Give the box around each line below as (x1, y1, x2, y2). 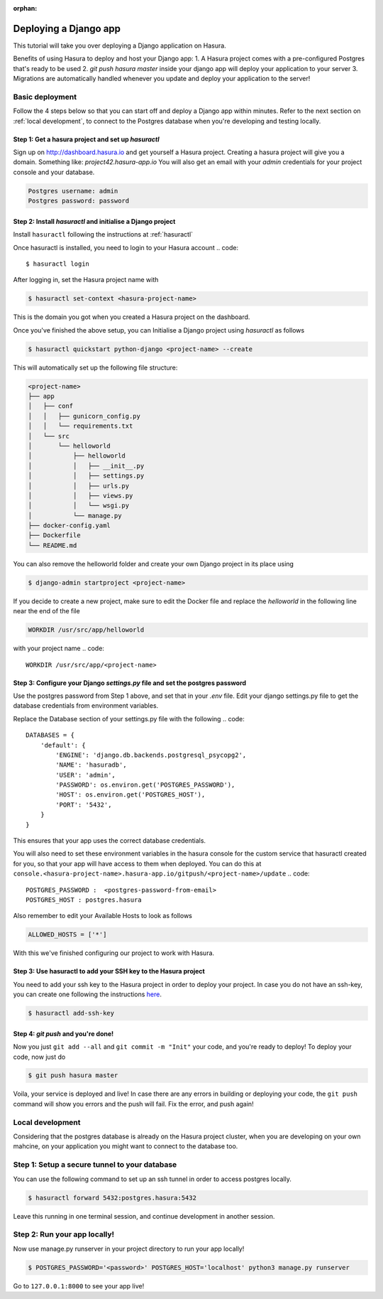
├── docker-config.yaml (28, 522, 111, 529)
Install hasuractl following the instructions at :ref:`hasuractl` (13, 230, 194, 239)
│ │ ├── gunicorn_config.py (28, 412, 141, 420)
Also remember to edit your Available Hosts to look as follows (13, 912, 193, 920)
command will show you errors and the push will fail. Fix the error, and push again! (13, 1099, 255, 1108)
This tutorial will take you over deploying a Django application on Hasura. (13, 41, 226, 50)
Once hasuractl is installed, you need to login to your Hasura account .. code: (13, 243, 239, 252)
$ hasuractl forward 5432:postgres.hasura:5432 (28, 1194, 196, 1202)
